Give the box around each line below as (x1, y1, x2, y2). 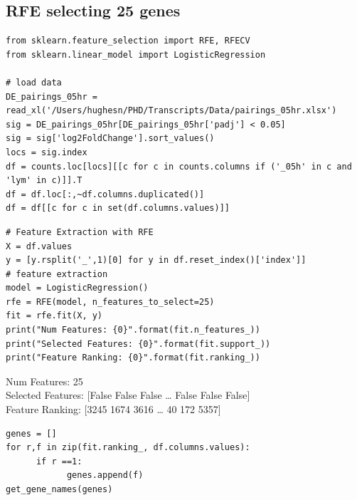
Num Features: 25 (6, 373, 83, 388)
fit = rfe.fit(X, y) (6, 311, 103, 321)
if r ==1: (36, 456, 82, 467)
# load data (6, 77, 62, 88)
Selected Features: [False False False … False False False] (6, 387, 250, 402)
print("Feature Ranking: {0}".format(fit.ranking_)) (6, 353, 260, 363)
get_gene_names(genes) (6, 484, 113, 495)
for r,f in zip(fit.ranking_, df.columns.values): (6, 442, 250, 453)
